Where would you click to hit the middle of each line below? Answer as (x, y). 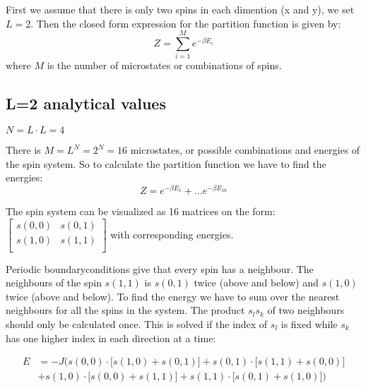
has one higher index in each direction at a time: (111, 338)
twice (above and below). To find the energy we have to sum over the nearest (173, 296)
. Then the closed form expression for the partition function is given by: (186, 23)
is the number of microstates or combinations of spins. (164, 65)
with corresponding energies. (172, 234)
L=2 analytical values (86, 103)
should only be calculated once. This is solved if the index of (137, 324)
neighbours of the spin (54, 283)
